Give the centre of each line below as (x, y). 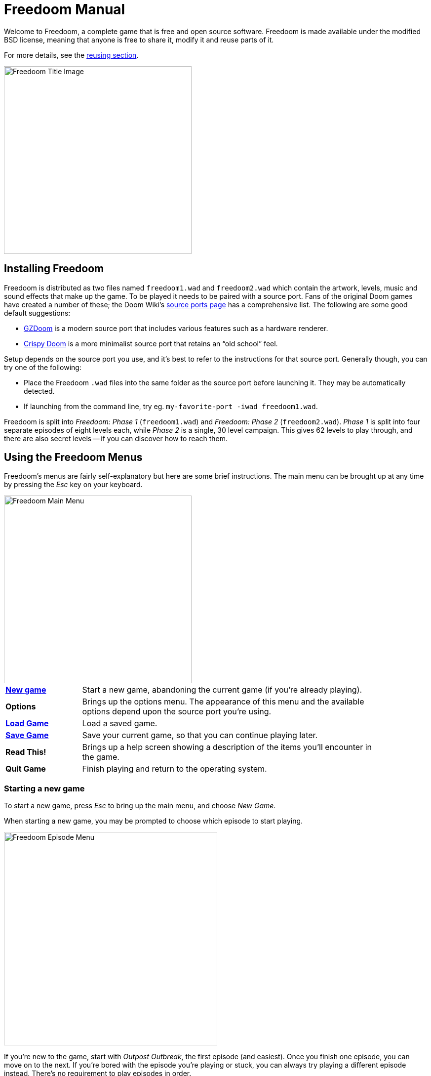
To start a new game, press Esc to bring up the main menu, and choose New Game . (140, 806)
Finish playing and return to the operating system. (175, 769)
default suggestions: (37, 313)
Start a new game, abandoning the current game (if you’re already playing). (222, 690)
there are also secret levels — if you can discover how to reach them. (116, 438)
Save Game (27, 735)
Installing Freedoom (54, 269)
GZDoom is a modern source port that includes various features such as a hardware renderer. (176, 328)
